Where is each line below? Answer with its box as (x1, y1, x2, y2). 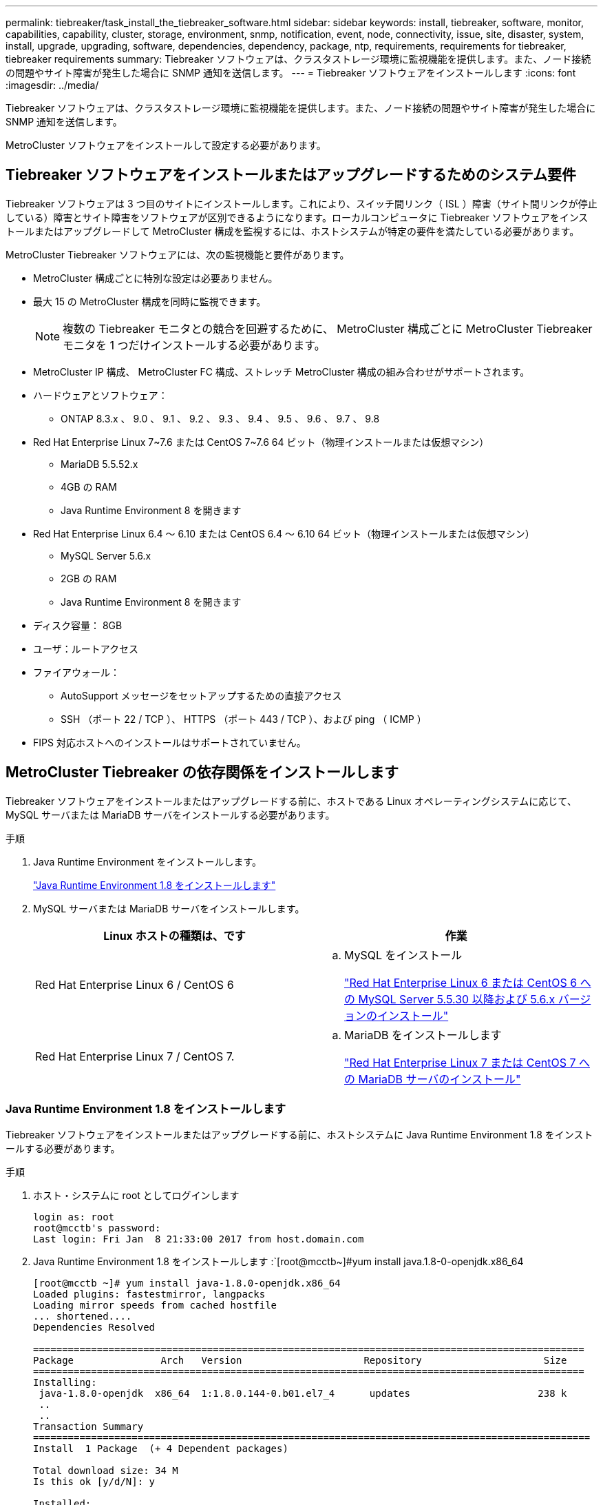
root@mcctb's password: (33, 1222, 161, 1234)
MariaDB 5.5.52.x (61, 458, 138, 470)
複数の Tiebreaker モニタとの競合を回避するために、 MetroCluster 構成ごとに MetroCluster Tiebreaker (63, 321, 593, 336)
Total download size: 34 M (33, 1465, 178, 1477)
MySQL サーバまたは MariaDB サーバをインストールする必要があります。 (6, 808, 335, 821)
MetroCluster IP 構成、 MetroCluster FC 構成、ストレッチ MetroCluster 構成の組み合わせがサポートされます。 (33, 365, 530, 378)
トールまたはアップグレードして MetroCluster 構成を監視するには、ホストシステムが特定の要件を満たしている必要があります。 (6, 225, 580, 237)
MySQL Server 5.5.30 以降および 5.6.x (358, 992, 556, 1006)
